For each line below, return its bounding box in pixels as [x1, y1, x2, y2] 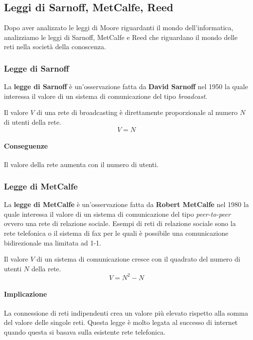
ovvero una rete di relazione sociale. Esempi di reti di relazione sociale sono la [4, 218, 236, 228]
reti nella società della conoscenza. [4, 41, 106, 52]
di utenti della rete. [4, 116, 61, 127]
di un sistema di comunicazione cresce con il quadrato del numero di [36, 254, 240, 264]
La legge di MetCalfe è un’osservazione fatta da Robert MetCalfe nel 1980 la [4, 199, 249, 209]
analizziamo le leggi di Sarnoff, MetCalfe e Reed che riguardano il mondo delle [4, 32, 238, 42]
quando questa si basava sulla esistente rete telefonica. [4, 326, 165, 337]
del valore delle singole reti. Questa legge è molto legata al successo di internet [4, 317, 238, 327]
